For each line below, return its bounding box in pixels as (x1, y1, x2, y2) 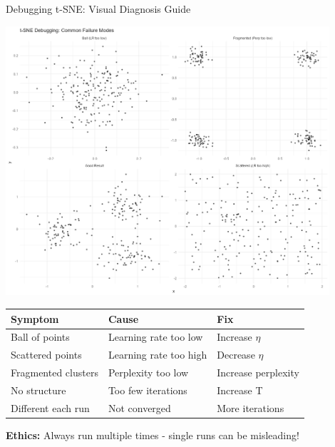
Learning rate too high (108, 347, 207, 362)
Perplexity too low (108, 365, 189, 380)
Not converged (108, 400, 171, 415)
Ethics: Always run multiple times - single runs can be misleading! (6, 427, 299, 442)
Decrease (217, 347, 255, 362)
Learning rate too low (108, 329, 203, 344)
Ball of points (11, 329, 70, 344)
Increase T (217, 382, 263, 397)
